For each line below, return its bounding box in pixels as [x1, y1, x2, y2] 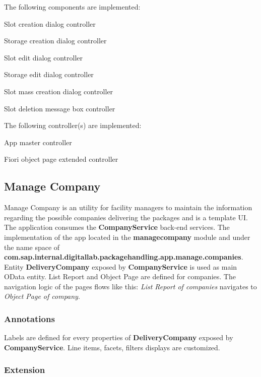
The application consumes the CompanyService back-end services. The [4, 222, 230, 232]
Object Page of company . [4, 291, 80, 301]
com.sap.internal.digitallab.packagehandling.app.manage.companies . [4, 252, 243, 262]
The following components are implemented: [4, 2, 141, 12]
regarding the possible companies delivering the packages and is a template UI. [4, 212, 248, 222]
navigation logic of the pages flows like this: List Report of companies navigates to [4, 281, 257, 291]
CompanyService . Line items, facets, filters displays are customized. [4, 342, 220, 352]
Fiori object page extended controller [4, 154, 118, 164]
